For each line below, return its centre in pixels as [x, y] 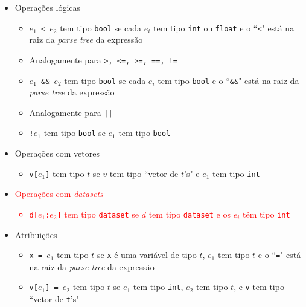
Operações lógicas [48, 7]
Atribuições [36, 234]
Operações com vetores [57, 153]
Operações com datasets [59, 194]
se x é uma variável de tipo [147, 255]
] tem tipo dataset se [98, 214]
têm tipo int [266, 214]
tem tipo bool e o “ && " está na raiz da [228, 80]
